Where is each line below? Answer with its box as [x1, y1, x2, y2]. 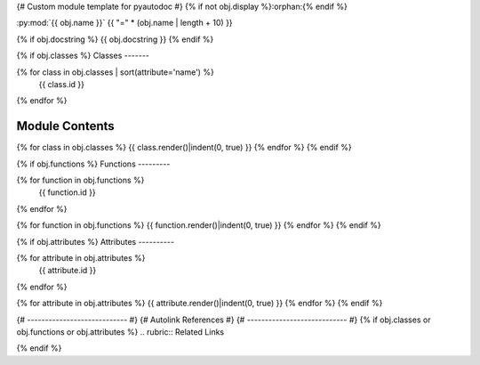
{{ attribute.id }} [38, 265, 97, 276]
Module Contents [16, 118, 115, 134]
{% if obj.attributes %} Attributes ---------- [16, 236, 175, 247]
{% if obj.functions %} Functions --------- [16, 158, 171, 169]
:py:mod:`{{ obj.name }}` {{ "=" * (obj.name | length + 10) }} [16, 18, 233, 28]
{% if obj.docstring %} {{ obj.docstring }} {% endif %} [16, 34, 214, 45]
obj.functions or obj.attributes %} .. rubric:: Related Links [16, 326, 225, 337]
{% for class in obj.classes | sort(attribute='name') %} [16, 67, 215, 77]
